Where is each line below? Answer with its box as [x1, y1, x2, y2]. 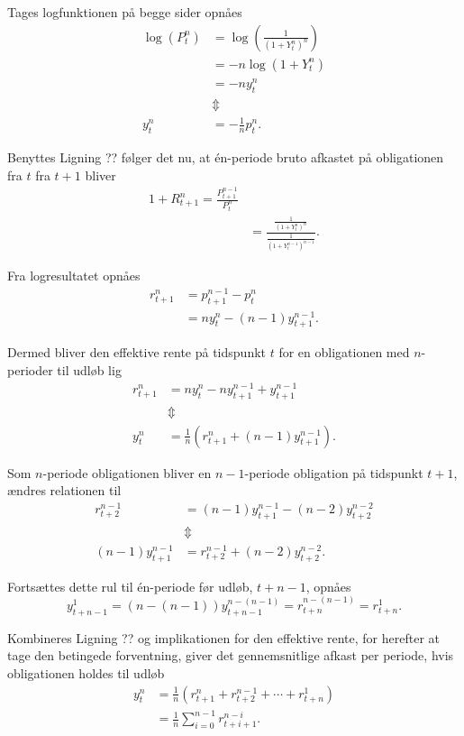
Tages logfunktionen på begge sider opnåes [7, 3, 242, 21]
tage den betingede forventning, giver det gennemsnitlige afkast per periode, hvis [7, 646, 454, 665]
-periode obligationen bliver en [42, 463, 212, 482]
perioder [7, 361, 53, 380]
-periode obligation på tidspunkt [244, 463, 423, 482]
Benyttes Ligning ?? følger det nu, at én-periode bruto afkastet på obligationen [7, 147, 444, 166]
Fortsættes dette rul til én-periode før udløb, [7, 576, 253, 595]
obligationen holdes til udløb [7, 664, 165, 683]
